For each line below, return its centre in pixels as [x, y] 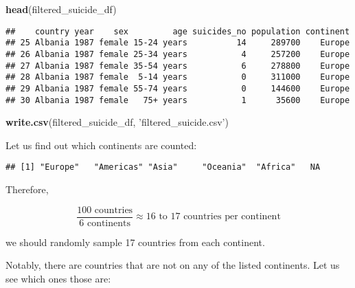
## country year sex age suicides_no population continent [178, 31]
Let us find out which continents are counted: [101, 145]
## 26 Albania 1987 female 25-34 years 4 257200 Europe [178, 54]
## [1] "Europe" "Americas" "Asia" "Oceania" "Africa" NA [163, 167]
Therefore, [27, 189]
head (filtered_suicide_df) [61, 9]
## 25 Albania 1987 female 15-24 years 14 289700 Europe [178, 43]
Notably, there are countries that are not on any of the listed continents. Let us [173, 265]
